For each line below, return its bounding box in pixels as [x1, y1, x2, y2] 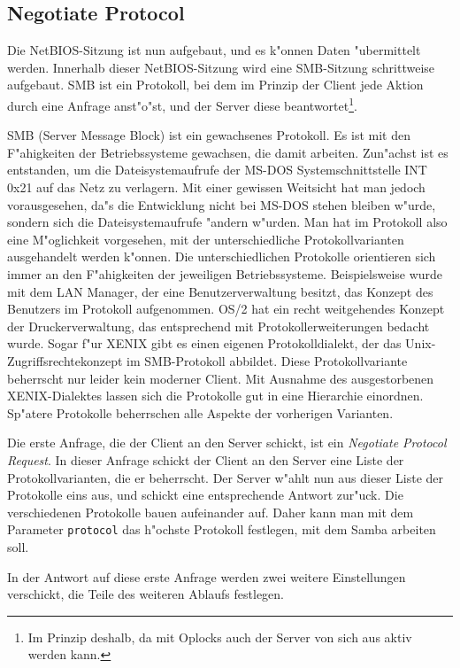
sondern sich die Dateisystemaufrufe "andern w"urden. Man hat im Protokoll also [7, 213, 448, 231]
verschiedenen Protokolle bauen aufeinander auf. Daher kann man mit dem [7, 502, 414, 521]
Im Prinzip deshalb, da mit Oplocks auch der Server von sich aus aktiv [27, 627, 412, 646]
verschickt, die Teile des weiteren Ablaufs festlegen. [7, 585, 285, 603]
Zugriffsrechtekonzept [7, 351, 123, 369]
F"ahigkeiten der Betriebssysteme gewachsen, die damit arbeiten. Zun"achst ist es [7, 143, 448, 161]
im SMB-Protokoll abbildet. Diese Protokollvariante [126, 351, 408, 369]
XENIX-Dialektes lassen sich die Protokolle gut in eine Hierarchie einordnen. [7, 386, 424, 405]
